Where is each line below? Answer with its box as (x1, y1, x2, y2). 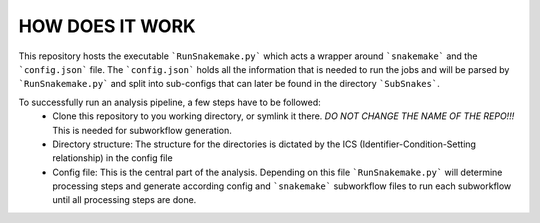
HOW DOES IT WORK (18, 15, 196, 37)
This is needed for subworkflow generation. (52, 124, 232, 136)
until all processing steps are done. (52, 194, 197, 206)
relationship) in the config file (52, 152, 174, 164)
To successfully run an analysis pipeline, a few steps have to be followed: (18, 96, 322, 108)
